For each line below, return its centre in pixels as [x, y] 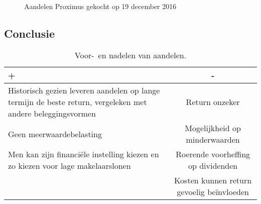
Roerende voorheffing [213, 154]
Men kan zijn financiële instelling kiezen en [84, 154]
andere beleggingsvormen [52, 114]
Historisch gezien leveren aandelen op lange [84, 90]
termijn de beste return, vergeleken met [78, 102]
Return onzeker [213, 102]
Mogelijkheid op [213, 128]
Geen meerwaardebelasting [55, 134]
